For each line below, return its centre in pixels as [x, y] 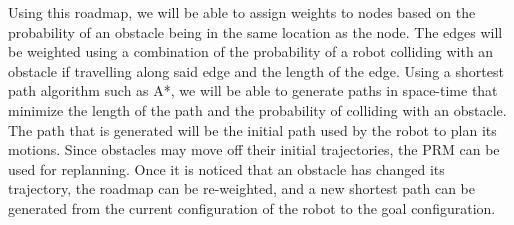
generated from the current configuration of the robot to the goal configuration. [252, 207]
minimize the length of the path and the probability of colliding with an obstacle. [257, 109]
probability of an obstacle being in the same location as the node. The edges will [255, 31]
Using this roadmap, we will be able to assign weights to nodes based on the [242, 12]
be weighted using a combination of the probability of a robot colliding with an [251, 51]
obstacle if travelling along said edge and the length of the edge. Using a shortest [256, 70]
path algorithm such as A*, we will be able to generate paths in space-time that [253, 90]
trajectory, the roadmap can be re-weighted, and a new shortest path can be [242, 188]
